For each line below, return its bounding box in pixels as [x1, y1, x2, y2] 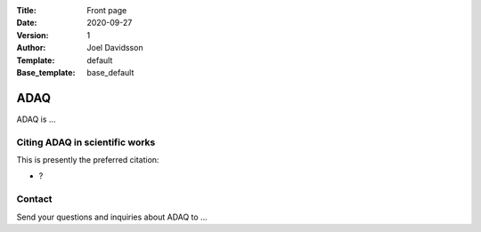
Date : [16, 18, 37, 28]
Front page [86, 5, 127, 15]
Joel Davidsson [86, 43, 143, 53]
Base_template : [16, 67, 76, 77]
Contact [16, 193, 53, 205]
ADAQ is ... [16, 114, 56, 124]
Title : [16, 5, 37, 15]
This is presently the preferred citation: [16, 155, 159, 164]
